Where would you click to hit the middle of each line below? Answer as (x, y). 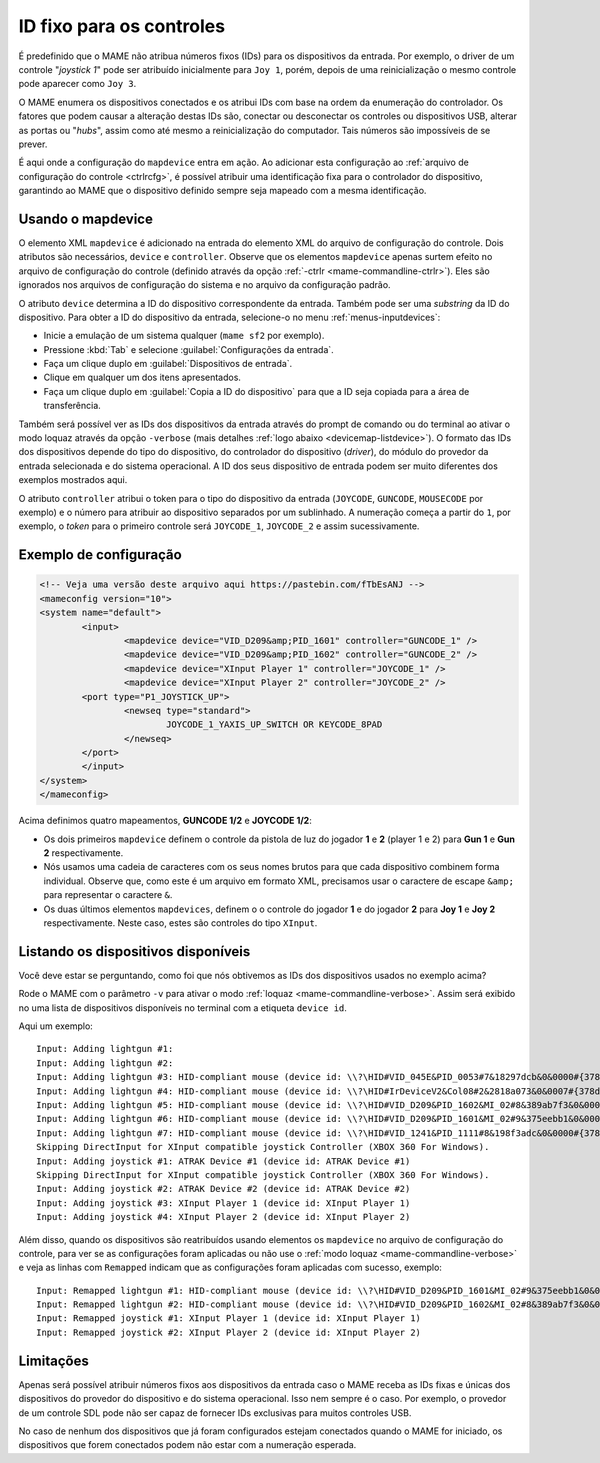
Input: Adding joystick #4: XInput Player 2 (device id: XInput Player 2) (223, 1217)
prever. (33, 144)
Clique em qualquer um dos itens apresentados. (142, 377)
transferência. (72, 406)
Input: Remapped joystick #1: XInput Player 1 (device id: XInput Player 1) (229, 1318)
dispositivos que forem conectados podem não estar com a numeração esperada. (187, 1445)
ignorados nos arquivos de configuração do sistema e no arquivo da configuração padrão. (204, 285)
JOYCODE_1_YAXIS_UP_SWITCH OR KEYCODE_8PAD (274, 724)
